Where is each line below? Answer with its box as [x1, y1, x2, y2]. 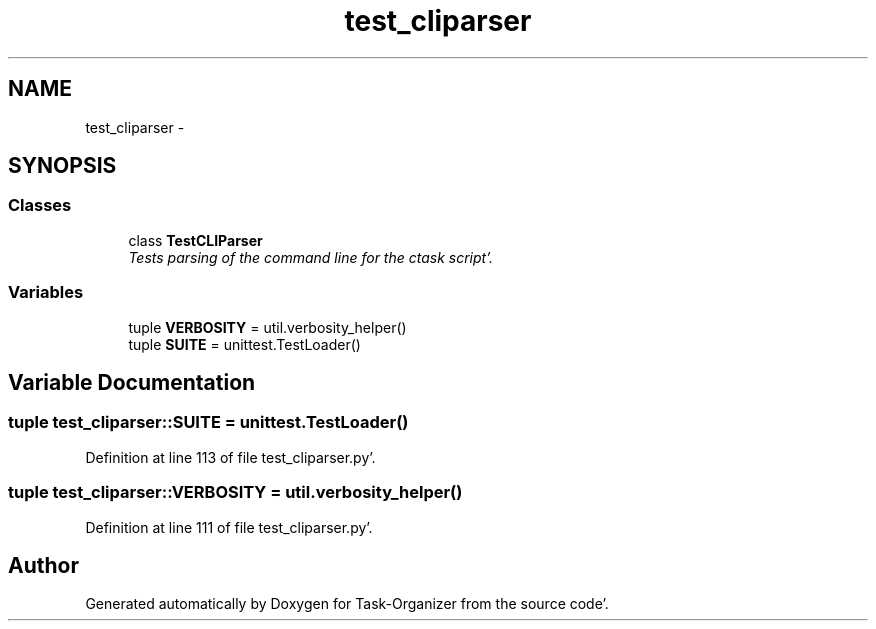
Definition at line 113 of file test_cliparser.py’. [85, 448, 376, 466]
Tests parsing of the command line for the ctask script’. [128, 248, 493, 266]
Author [8, 552, 79, 578]
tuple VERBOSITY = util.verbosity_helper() [128, 318, 407, 336]
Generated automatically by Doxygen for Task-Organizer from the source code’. [85, 595, 609, 613]
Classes [8, 195, 72, 216]
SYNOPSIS [8, 153, 117, 179]
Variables [8, 282, 84, 303]
